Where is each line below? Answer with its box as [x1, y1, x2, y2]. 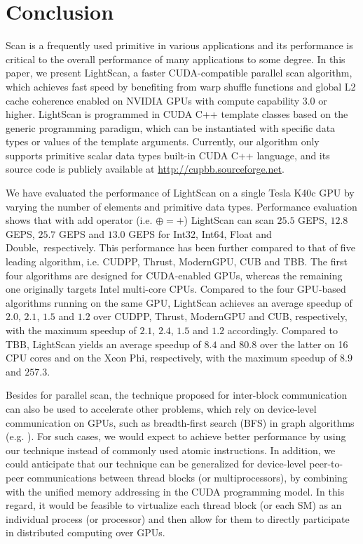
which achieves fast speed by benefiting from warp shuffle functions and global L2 [6, 79, 356, 93]
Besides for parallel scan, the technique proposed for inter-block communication [6, 387, 348, 402]
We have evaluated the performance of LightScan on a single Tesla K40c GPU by [6, 185, 355, 200]
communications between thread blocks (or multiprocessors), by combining [27, 470, 348, 484]
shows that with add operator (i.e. [6, 213, 153, 227]
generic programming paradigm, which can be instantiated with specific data [6, 120, 336, 135]
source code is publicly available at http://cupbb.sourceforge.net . [6, 161, 285, 176]
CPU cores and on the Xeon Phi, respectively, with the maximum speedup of [6, 350, 337, 365]
